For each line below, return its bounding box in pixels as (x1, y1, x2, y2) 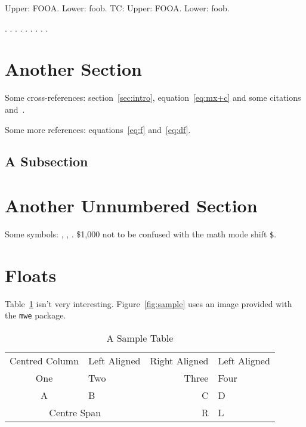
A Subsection (5, 152, 88, 171)
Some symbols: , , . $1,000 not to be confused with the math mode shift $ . (5, 228, 277, 240)
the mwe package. (5, 309, 66, 321)
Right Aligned (150, 354, 209, 368)
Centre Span (49, 406, 101, 420)
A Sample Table (106, 331, 174, 345)
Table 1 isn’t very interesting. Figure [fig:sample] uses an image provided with (5, 297, 292, 310)
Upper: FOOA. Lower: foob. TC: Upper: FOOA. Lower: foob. (5, 2, 230, 14)
